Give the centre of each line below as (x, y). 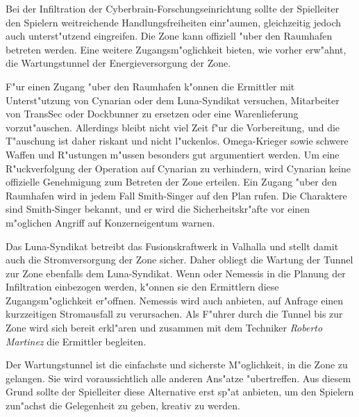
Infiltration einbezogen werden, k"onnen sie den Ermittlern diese (142, 287)
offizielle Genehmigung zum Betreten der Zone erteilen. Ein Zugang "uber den (172, 182)
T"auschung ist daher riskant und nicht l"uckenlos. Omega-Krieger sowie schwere (177, 141)
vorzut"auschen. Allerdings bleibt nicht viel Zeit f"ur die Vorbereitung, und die (173, 127)
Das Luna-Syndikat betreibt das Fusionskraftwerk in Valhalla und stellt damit (172, 246)
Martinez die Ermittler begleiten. (76, 341)
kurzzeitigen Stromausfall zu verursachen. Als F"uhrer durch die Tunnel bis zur (174, 314)
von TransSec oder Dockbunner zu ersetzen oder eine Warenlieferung (152, 114)
